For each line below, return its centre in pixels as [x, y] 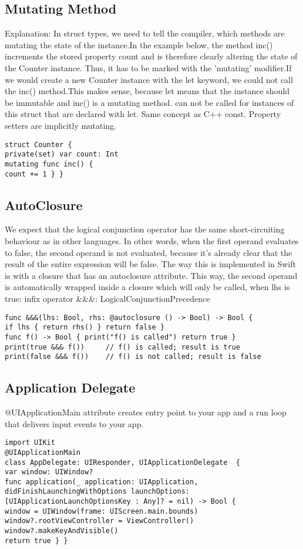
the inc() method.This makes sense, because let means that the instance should [147, 91]
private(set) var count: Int [62, 154]
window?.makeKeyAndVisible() [62, 531]
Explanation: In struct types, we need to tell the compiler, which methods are [145, 33]
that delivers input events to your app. [74, 423]
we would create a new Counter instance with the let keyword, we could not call [149, 79]
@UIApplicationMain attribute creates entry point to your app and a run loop [146, 412]
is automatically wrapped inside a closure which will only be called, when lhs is [147, 287]
